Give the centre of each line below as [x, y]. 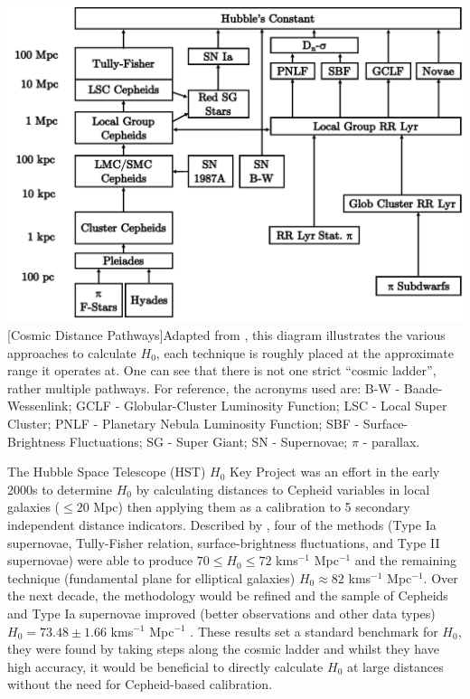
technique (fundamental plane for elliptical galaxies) [151, 577]
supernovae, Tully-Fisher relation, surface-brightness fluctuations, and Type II [224, 542]
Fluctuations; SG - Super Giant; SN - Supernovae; [208, 441]
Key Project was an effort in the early [335, 472]
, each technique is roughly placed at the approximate [305, 352]
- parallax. [391, 441]
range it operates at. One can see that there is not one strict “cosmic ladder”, [222, 370]
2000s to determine [60, 489]
